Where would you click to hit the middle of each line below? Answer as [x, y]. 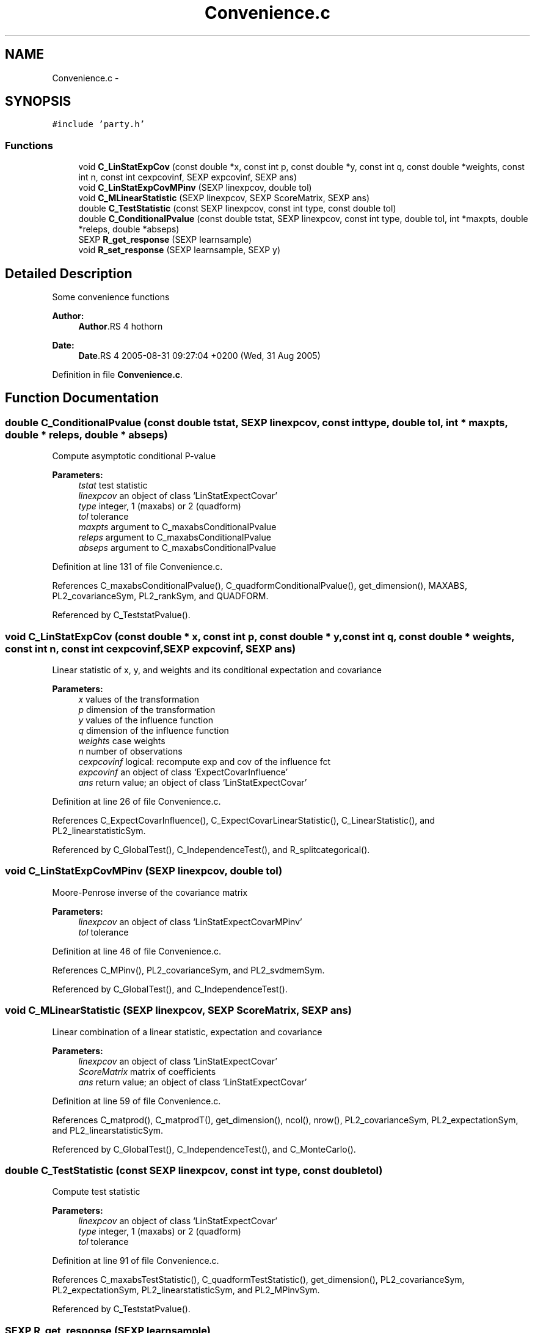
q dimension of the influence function [154, 730]
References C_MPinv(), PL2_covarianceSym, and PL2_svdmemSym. [188, 970]
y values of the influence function [146, 720]
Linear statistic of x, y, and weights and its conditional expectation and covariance [217, 670]
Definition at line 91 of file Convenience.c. [136, 1261]
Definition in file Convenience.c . [118, 375]
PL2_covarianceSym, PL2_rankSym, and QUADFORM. [160, 596]
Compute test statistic [96, 1192]
